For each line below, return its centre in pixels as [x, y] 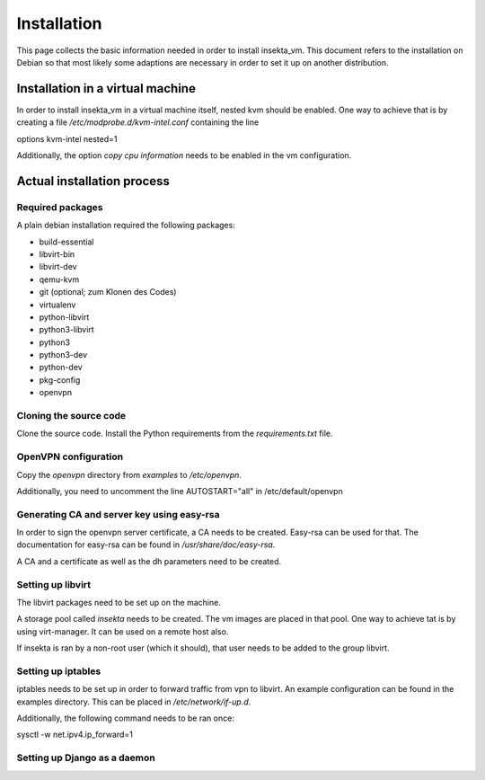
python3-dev [63, 355]
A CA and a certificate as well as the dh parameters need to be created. [149, 561]
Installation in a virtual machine [106, 89]
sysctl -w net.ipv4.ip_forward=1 [75, 735]
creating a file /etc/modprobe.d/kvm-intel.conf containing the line [138, 122]
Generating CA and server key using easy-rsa [118, 514]
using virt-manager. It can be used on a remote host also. [123, 631]
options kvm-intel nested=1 [67, 138]
